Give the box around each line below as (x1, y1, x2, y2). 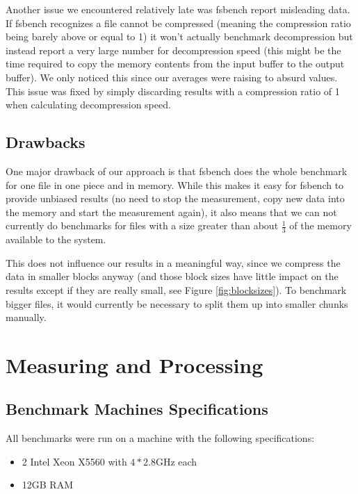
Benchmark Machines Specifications (6, 398, 268, 420)
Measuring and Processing (6, 350, 263, 379)
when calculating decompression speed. (6, 97, 171, 112)
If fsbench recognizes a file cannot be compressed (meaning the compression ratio (6, 15, 351, 30)
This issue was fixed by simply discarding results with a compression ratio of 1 (6, 83, 340, 98)
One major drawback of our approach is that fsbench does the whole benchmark (6, 163, 348, 178)
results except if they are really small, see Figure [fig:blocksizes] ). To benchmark (6, 282, 347, 297)
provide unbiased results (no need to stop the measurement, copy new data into (6, 191, 345, 206)
